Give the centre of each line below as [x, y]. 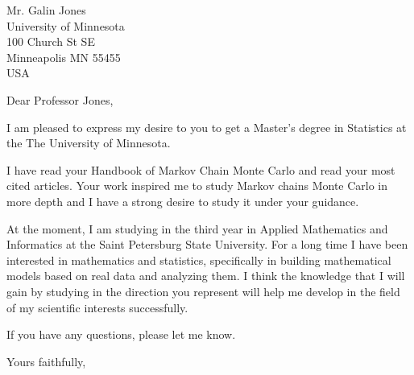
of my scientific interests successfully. [97, 307]
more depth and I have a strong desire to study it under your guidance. [183, 201]
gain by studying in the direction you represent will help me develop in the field [203, 291]
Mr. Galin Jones [46, 10]
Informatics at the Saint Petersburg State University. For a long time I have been [207, 244]
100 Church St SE [51, 41]
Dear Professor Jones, [60, 99]
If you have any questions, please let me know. [121, 334]
